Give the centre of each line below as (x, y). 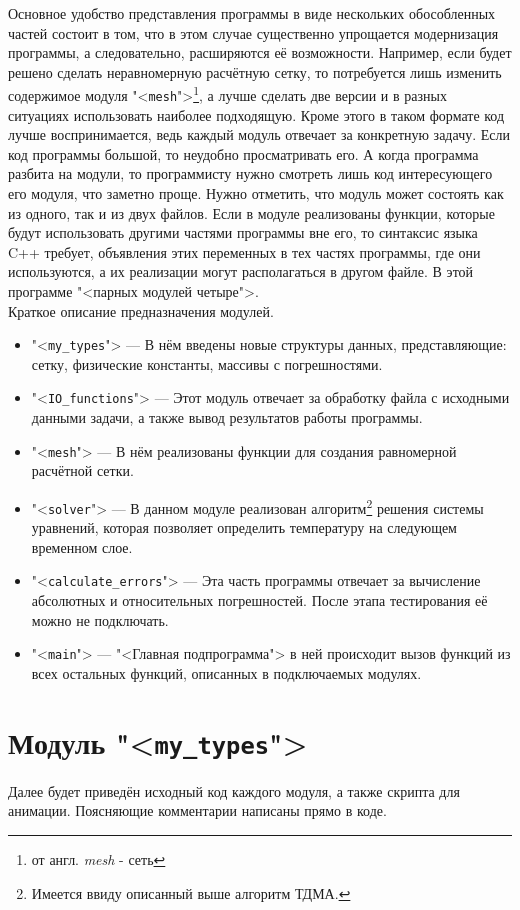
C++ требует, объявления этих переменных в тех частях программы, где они (244, 251)
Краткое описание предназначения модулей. (141, 310)
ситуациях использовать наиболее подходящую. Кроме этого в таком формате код (256, 114)
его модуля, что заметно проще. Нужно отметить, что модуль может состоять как (256, 193)
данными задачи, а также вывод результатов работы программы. (227, 417)
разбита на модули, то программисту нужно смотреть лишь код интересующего (250, 173)
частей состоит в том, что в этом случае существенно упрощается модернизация (253, 32)
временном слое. (82, 546)
